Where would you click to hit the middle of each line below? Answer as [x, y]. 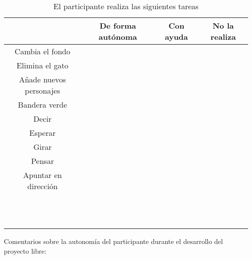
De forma [118, 25]
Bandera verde [43, 105]
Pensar [43, 161]
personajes [43, 90]
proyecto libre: [25, 251]
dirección [42, 186]
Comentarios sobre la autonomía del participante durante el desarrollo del [113, 241]
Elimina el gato [43, 65]
